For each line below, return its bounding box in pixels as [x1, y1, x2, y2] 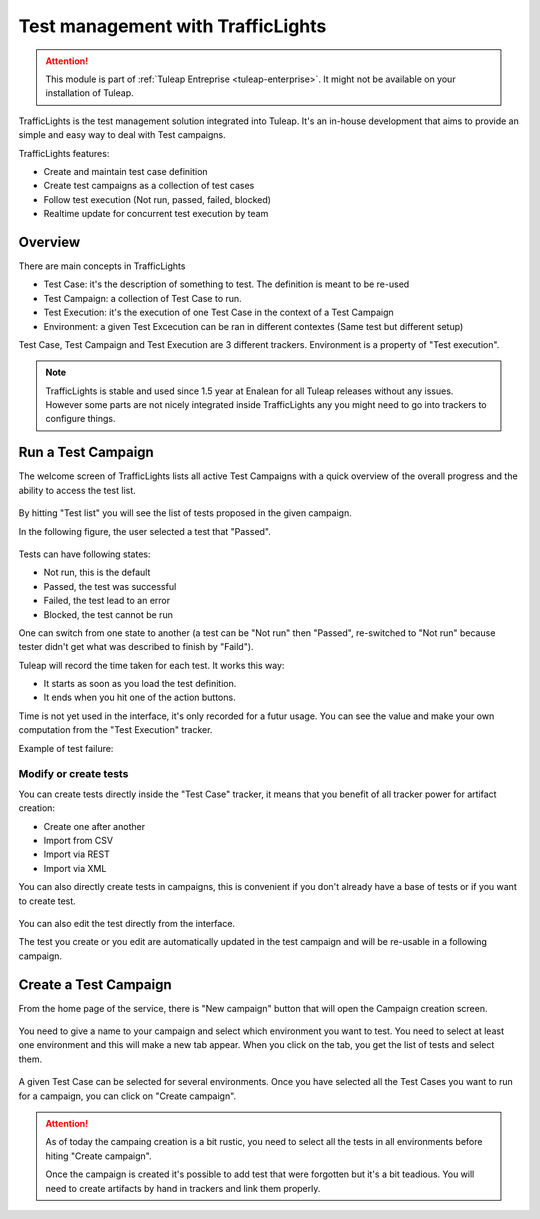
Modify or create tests [18, 767, 129, 781]
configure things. [45, 413, 116, 425]
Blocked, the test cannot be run [43, 608, 174, 620]
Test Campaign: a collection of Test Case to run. [43, 292, 242, 304]
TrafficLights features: [18, 147, 110, 159]
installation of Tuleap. [45, 87, 134, 99]
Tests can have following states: [18, 548, 151, 560]
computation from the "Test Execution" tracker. [18, 724, 213, 736]
